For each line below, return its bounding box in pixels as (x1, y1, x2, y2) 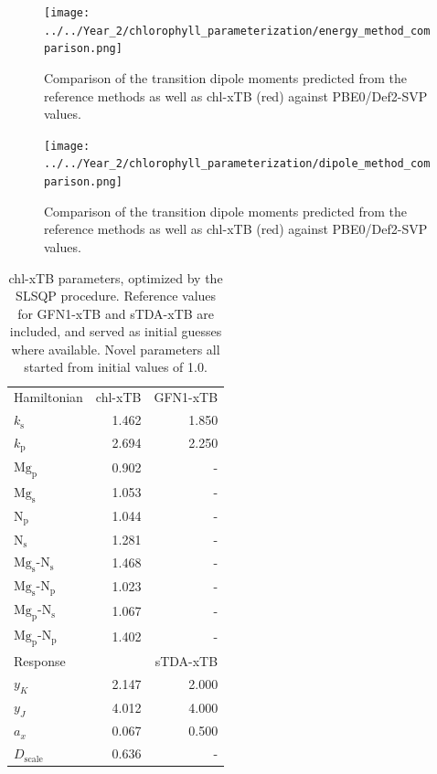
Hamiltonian (14, 387, 83, 407)
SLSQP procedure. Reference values (16, 286, 217, 305)
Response (14, 651, 66, 670)
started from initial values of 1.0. (24, 357, 208, 376)
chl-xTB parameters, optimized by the (8, 268, 223, 287)
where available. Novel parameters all (11, 339, 220, 358)
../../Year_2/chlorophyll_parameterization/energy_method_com (44, 24, 431, 37)
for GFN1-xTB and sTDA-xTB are (17, 303, 215, 323)
